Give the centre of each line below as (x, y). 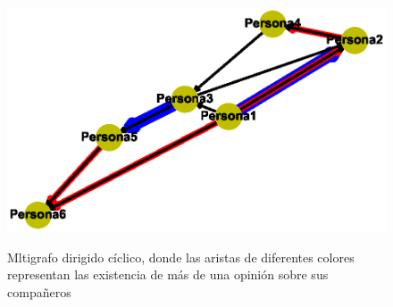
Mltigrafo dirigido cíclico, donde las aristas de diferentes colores (181, 257)
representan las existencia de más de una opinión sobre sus (168, 274)
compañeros (39, 291)
